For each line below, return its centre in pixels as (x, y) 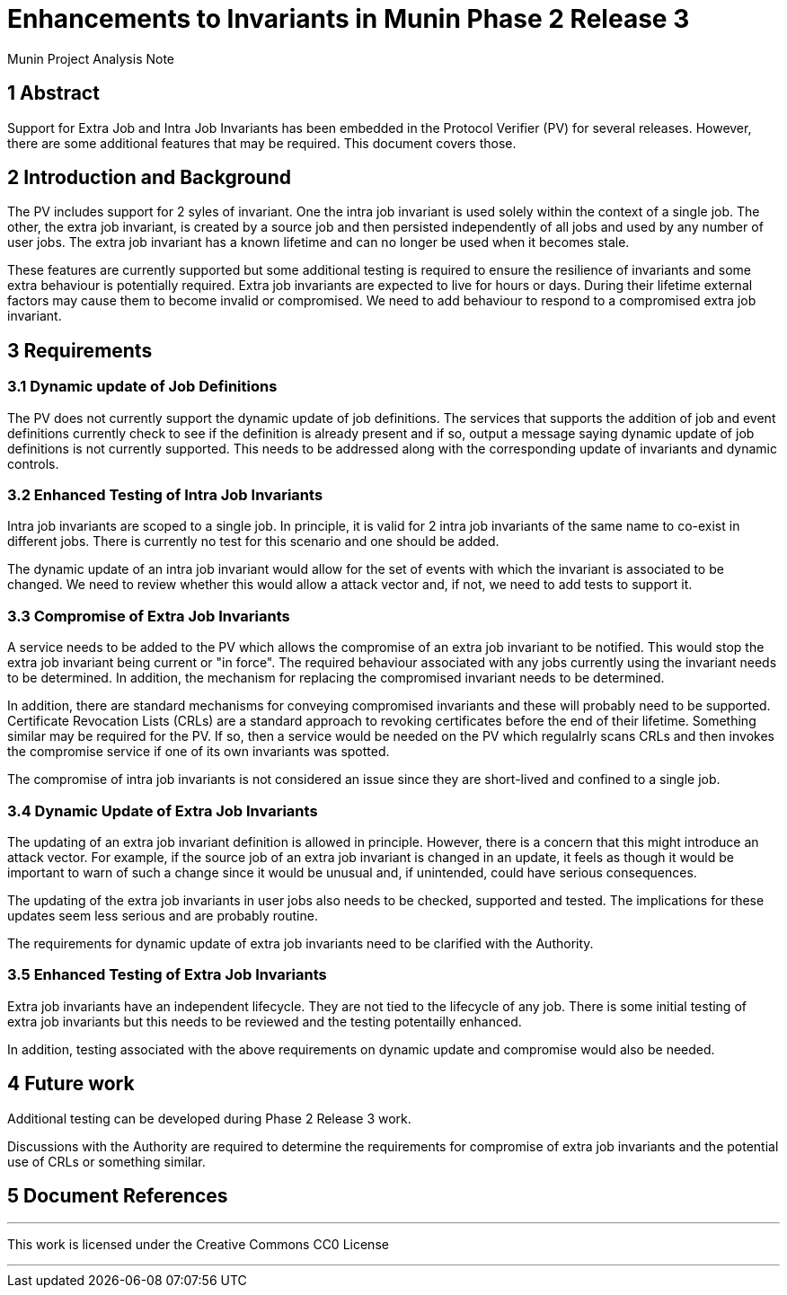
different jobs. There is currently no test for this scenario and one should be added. (253, 542)
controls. (33, 463)
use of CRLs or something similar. (106, 1161)
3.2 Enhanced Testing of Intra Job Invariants (165, 495)
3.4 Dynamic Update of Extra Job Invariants (163, 810)
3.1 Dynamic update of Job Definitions (142, 387)
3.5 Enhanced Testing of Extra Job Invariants (167, 975)
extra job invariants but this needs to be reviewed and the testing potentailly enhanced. (265, 1021)
